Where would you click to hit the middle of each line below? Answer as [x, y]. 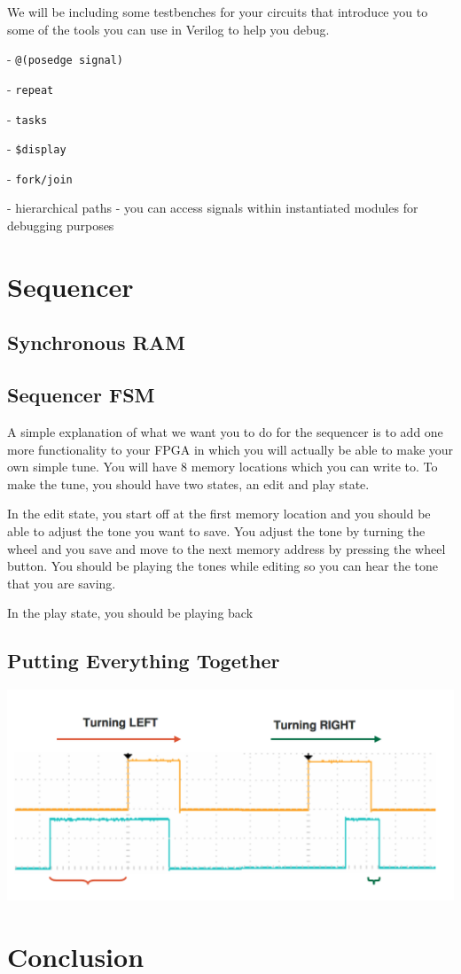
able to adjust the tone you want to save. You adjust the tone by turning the [216, 530]
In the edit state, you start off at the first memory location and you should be [219, 514]
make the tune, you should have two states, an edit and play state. [188, 483]
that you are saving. [62, 583]
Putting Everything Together [144, 661]
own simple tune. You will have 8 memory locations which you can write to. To [223, 467]
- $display [37, 148]
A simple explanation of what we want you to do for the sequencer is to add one [225, 432]
